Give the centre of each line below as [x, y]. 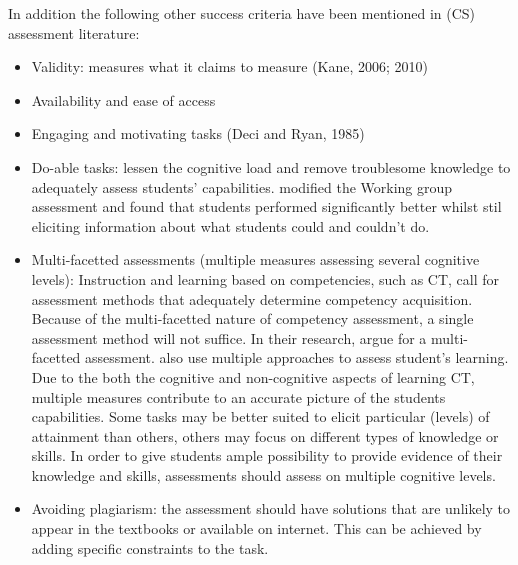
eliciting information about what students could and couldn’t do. [230, 225]
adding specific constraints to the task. [150, 547]
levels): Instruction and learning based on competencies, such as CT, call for [265, 278]
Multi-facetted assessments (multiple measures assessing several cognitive [255, 259]
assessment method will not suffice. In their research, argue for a [229, 337]
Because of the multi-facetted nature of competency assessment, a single [252, 318]
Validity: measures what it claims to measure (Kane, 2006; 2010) [230, 66]
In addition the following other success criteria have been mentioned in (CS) [242, 13]
